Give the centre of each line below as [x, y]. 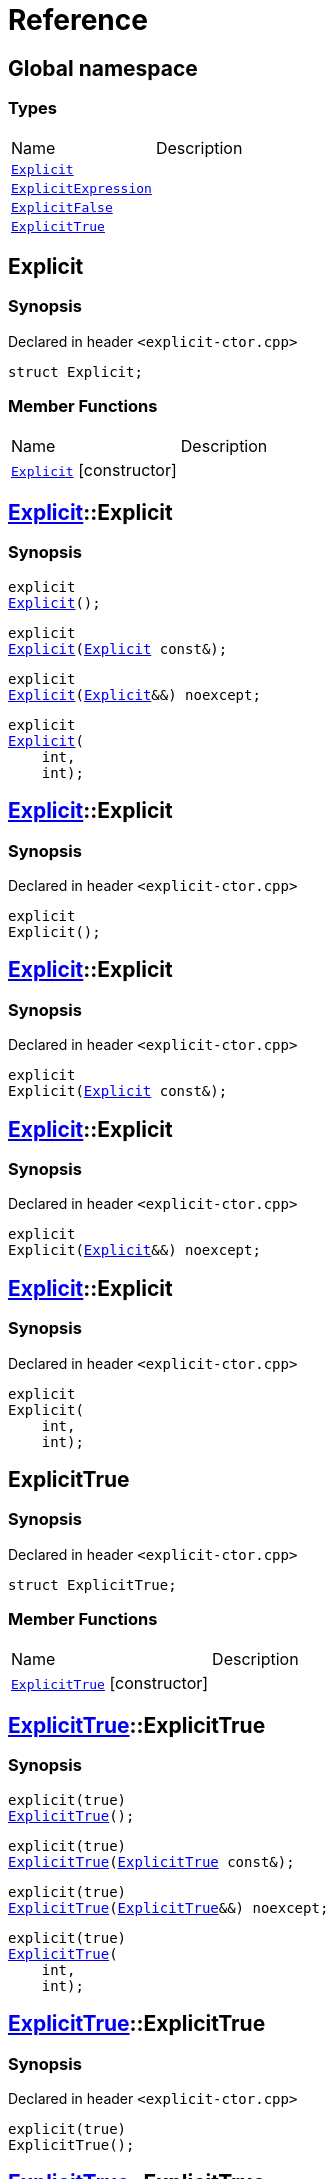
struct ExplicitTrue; [92, 1584]
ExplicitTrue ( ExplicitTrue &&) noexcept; [168, 1907]
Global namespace [103, 68]
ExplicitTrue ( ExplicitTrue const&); [151, 1861]
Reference [78, 20]
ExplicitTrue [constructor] [110, 1682]
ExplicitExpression [81, 188]
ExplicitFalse [62, 207]
